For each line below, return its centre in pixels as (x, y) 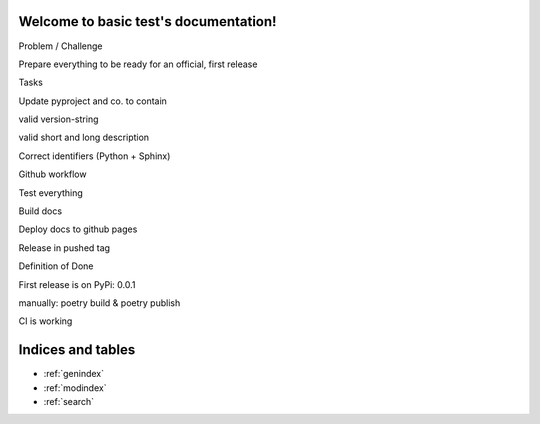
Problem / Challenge (61, 46)
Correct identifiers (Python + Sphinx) (94, 156)
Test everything (51, 192)
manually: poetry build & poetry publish (99, 302)
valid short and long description (84, 137)
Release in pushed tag (64, 247)
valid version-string (58, 119)
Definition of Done (56, 266)
